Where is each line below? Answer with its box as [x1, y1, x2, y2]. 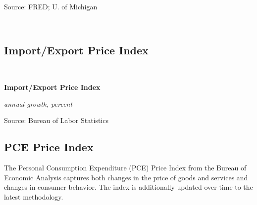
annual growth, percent [4, 98, 73, 109]
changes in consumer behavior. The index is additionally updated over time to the [4, 182, 253, 192]
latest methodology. [4, 191, 63, 202]
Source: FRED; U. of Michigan [4, 1, 98, 11]
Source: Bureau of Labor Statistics [4, 115, 109, 125]
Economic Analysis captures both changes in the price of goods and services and [4, 172, 248, 182]
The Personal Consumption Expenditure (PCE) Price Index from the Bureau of [4, 162, 247, 172]
